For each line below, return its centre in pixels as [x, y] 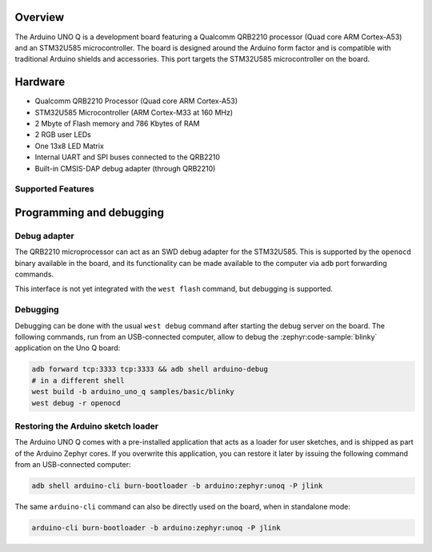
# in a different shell [78, 380]
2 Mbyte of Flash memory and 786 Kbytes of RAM [117, 123]
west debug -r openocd [76, 403]
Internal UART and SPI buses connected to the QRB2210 [127, 157]
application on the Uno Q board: [68, 348]
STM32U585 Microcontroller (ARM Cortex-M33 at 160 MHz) [134, 112]
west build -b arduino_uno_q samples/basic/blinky [133, 392]
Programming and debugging [89, 212]
